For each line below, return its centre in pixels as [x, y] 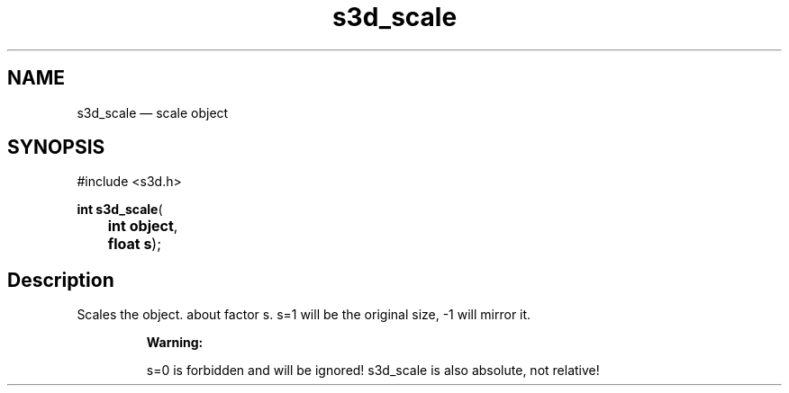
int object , [143, 226]
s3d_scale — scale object [153, 112]
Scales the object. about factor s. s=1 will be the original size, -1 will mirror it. [304, 315]
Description [61, 280]
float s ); [135, 244]
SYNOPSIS [56, 147]
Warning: [175, 343]
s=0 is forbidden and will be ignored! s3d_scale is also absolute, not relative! [373, 371]
